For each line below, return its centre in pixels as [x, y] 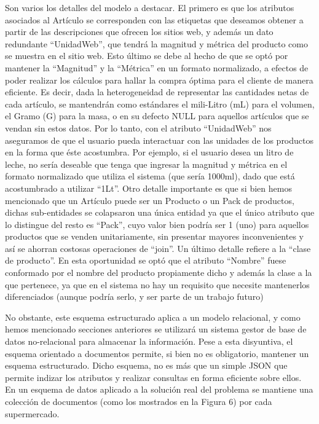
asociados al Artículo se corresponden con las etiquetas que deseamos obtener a [154, 19]
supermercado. [32, 413]
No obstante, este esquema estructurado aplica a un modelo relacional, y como [153, 317]
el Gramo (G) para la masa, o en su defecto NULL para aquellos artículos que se [157, 116]
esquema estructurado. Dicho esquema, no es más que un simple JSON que [146, 365]
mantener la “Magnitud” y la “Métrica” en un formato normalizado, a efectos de [157, 67]
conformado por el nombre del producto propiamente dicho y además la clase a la [159, 273]
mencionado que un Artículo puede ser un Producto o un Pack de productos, [150, 200]
